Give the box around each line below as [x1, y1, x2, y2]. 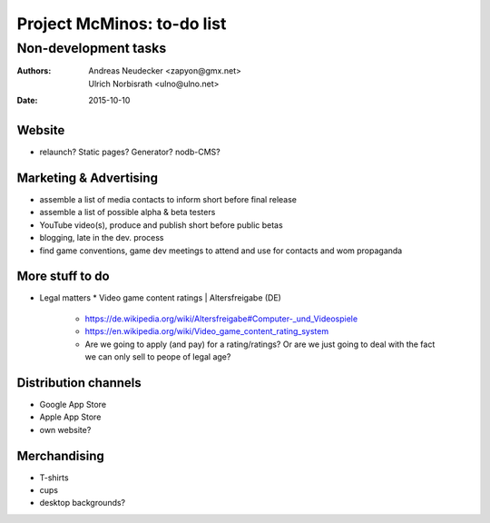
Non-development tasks [16, 40, 167, 56]
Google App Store [39, 399, 107, 410]
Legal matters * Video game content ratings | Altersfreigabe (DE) [39, 292, 281, 303]
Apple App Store [39, 411, 102, 422]
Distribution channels [16, 375, 142, 390]
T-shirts [39, 472, 69, 483]
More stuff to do [16, 269, 110, 284]
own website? [39, 424, 92, 435]
